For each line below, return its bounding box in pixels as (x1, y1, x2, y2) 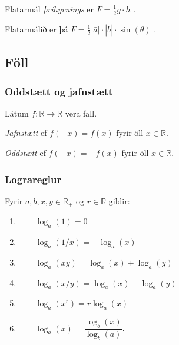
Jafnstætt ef (5, 127, 47, 139)
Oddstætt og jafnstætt (5, 84, 113, 98)
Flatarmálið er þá (5, 22, 68, 35)
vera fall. (65, 107, 97, 119)
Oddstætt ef (5, 147, 46, 159)
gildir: (108, 194, 130, 207)
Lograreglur (5, 171, 62, 186)
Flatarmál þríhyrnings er (5, 3, 94, 15)
